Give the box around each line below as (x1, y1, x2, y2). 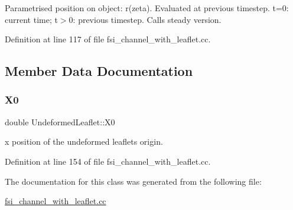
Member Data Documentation (5, 62, 193, 80)
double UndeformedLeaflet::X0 (5, 115, 115, 128)
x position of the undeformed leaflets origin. (5, 135, 163, 148)
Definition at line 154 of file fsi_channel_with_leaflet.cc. (5, 155, 211, 167)
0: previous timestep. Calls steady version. (69, 13, 222, 25)
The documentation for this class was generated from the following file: (5, 175, 262, 187)
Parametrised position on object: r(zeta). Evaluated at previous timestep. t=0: (5, 2, 289, 14)
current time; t (5, 13, 58, 25)
